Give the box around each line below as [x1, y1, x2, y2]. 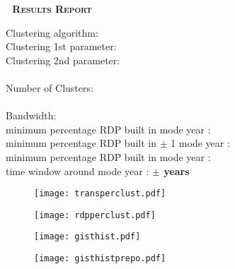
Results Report [12, 1, 92, 16]
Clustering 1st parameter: [6, 39, 117, 54]
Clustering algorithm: [6, 25, 98, 40]
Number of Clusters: [6, 80, 93, 95]
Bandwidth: [6, 108, 57, 123]
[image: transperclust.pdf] [34, 189, 166, 199]
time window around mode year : [6, 163, 149, 178]
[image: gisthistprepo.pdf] [34, 253, 166, 264]
